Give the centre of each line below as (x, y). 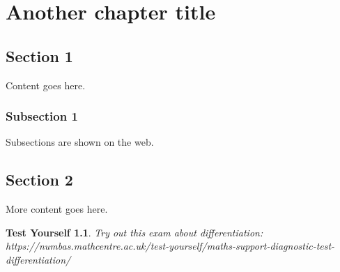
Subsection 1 (42, 116)
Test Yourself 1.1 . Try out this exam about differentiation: (134, 232)
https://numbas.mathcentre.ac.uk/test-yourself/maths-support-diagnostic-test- (170, 246)
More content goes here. (57, 209)
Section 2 (39, 180)
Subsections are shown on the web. (80, 142)
